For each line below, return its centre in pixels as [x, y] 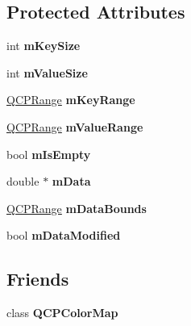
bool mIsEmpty [49, 154]
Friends [38, 279]
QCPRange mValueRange [75, 126]
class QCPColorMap [62, 313]
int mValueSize [47, 72]
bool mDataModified [64, 235]
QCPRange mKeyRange [71, 100]
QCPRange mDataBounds [77, 208]
